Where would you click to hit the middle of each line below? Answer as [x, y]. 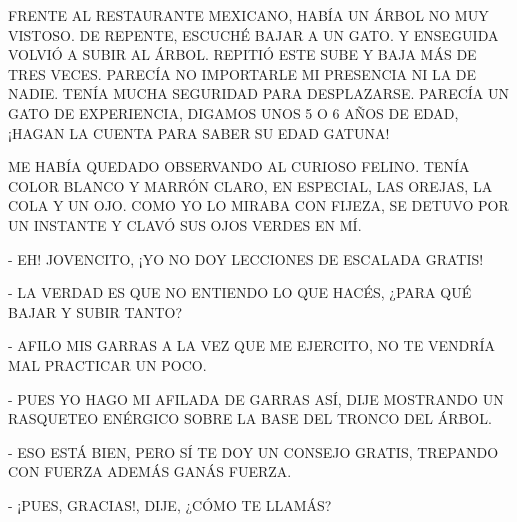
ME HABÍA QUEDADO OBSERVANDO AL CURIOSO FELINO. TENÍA [239, 166]
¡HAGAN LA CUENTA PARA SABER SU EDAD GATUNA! [199, 132]
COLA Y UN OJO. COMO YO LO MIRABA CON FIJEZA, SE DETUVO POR [258, 205]
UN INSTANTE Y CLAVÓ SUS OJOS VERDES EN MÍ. [185, 224]
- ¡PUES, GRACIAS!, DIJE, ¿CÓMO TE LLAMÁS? [170, 504]
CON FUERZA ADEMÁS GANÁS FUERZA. [150, 471]
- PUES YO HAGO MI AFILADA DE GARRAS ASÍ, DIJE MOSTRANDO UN [256, 398]
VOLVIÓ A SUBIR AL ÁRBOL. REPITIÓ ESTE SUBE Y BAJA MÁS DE [242, 54]
